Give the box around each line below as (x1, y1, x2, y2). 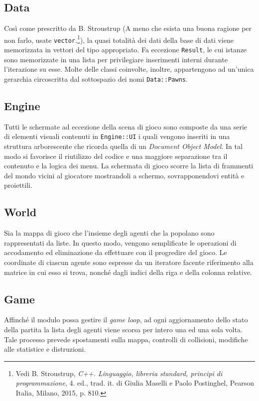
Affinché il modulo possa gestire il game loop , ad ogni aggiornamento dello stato (4, 314, 248, 325)
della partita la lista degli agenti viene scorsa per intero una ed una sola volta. (4, 324, 243, 334)
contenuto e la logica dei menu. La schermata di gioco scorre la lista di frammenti (4, 160, 254, 171)
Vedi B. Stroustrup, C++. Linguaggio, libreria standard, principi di (15, 368, 223, 378)
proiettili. (4, 180, 32, 190)
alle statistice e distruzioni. (4, 344, 86, 354)
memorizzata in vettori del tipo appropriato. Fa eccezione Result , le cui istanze (4, 44, 247, 55)
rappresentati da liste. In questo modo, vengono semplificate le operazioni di (4, 237, 237, 248)
